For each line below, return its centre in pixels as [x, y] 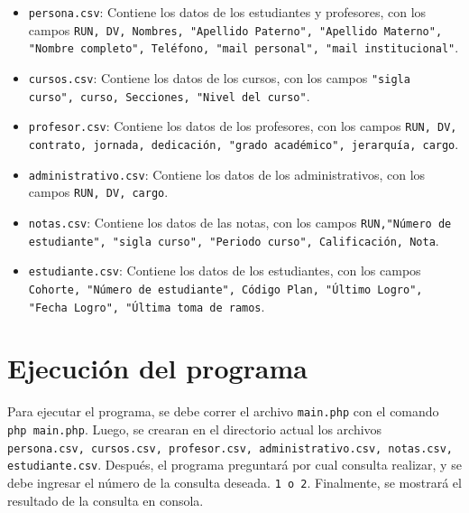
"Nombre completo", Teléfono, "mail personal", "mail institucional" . [244, 47]
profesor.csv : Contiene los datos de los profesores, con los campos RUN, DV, [243, 126]
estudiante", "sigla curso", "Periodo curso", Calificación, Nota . [234, 240]
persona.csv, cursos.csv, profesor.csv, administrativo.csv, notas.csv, [230, 448]
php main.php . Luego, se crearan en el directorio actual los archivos [195, 429]
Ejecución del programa [157, 368]
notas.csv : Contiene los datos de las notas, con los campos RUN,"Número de [240, 222]
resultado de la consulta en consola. [106, 500]
